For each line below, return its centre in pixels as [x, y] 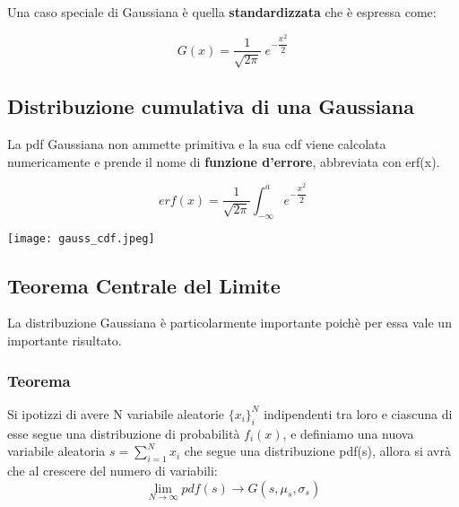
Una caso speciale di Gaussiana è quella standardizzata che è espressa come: [222, 12]
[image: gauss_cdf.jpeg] [81, 238]
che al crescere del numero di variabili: [113, 470]
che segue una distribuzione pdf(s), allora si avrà [317, 451]
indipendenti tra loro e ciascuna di [358, 413]
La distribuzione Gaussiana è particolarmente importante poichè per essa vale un [229, 323]
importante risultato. [65, 340]
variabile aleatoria [56, 451]
